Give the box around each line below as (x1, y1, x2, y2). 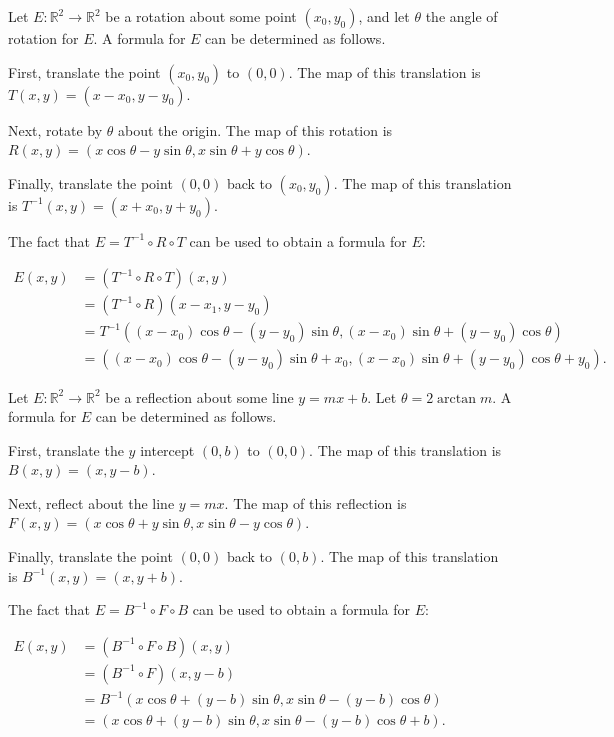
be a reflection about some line (105, 386, 294, 407)
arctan (437, 391, 476, 406)
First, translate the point (8, 61, 161, 82)
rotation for (8, 28, 79, 48)
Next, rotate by (8, 119, 103, 140)
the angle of (425, 6, 498, 26)
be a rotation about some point (105, 6, 297, 26)
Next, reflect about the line (8, 492, 175, 513)
